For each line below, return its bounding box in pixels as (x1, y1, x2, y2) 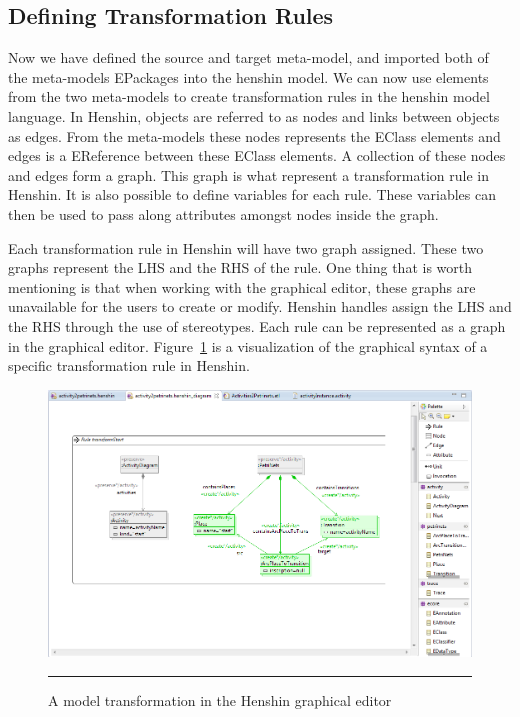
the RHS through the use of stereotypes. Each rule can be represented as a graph (8, 315, 506, 336)
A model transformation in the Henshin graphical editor (48, 689, 392, 710)
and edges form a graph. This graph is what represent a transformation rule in (8, 164, 489, 185)
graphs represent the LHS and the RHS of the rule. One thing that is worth (8, 257, 473, 278)
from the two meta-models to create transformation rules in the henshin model (8, 86, 490, 107)
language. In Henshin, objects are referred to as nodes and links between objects (8, 105, 500, 126)
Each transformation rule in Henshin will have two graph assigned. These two (8, 237, 484, 258)
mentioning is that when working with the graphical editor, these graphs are (8, 276, 476, 297)
